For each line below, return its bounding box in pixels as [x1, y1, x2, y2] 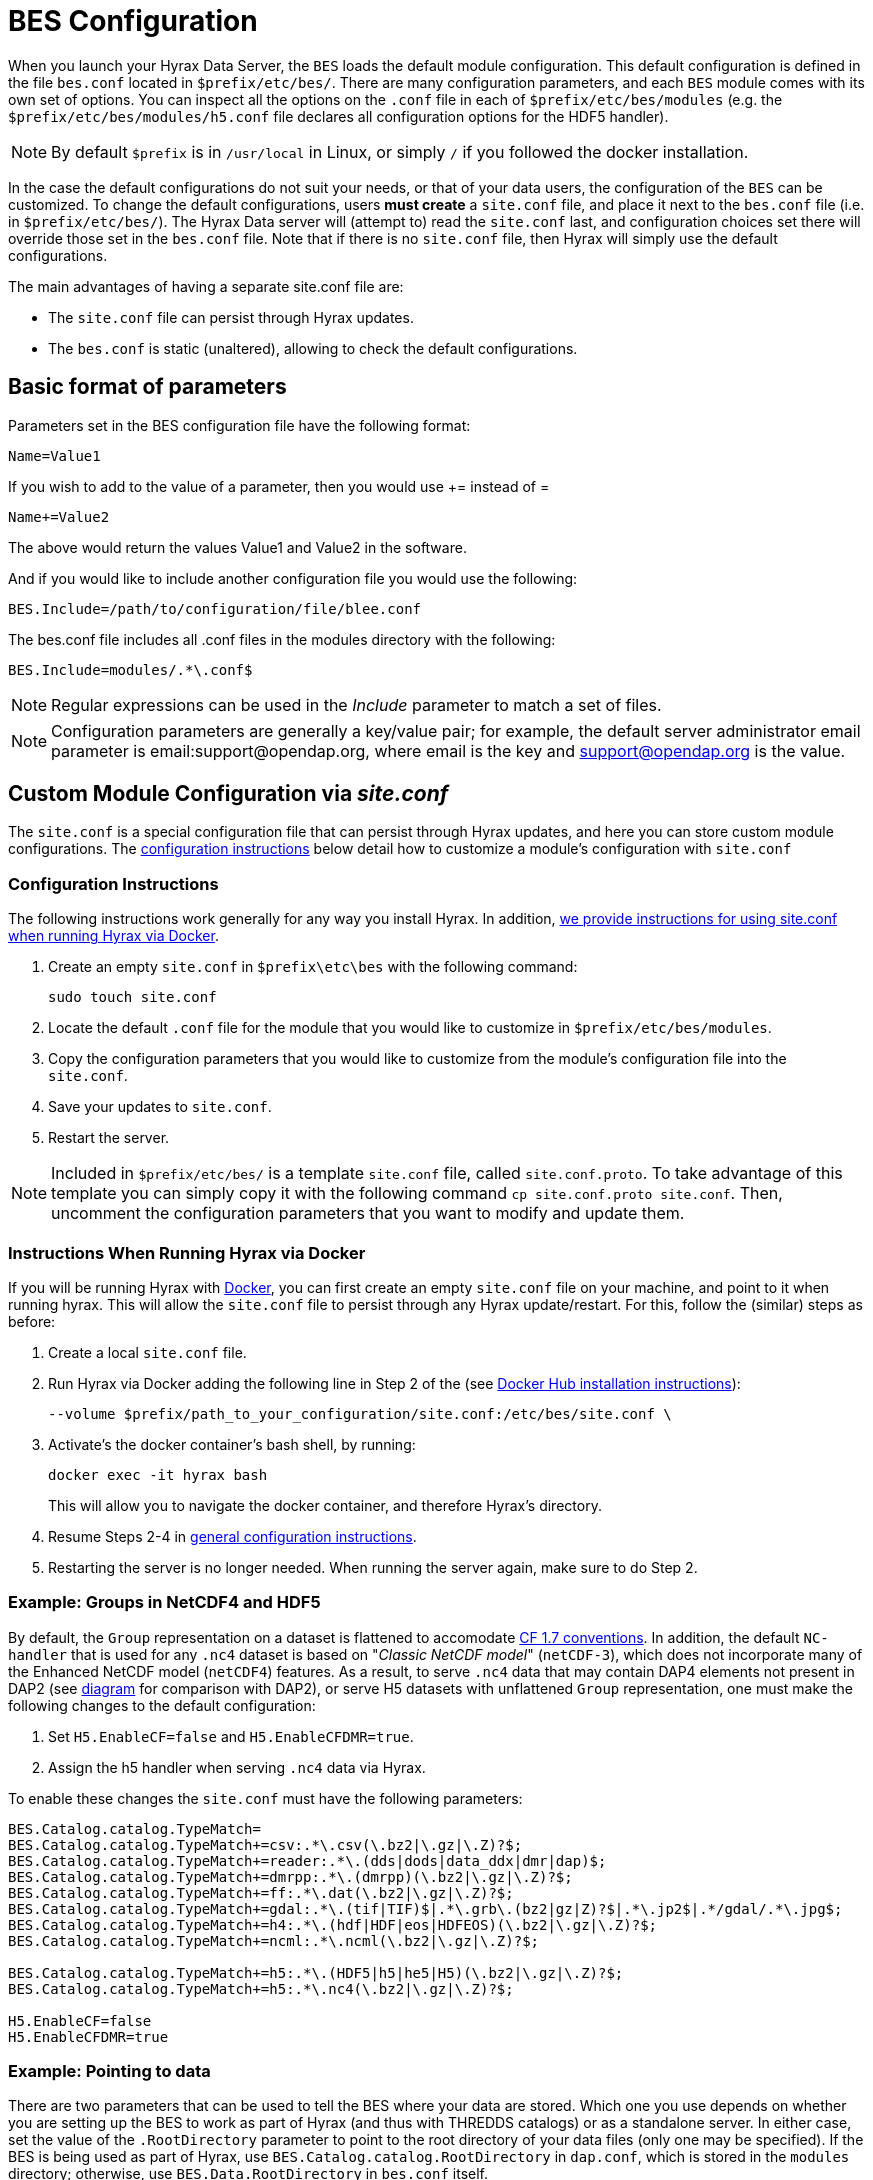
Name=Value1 [8, 447, 101, 464]
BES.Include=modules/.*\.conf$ [8, 661, 253, 678]
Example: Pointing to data [8, 2061, 211, 2082]
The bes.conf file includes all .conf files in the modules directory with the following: [8, 630, 556, 648]
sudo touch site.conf [48, 989, 217, 1006]
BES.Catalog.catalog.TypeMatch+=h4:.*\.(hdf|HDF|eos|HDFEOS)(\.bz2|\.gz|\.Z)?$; [8, 1916, 658, 1933]
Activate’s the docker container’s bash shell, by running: [48, 1435, 416, 1453]
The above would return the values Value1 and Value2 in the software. [8, 538, 467, 556]
